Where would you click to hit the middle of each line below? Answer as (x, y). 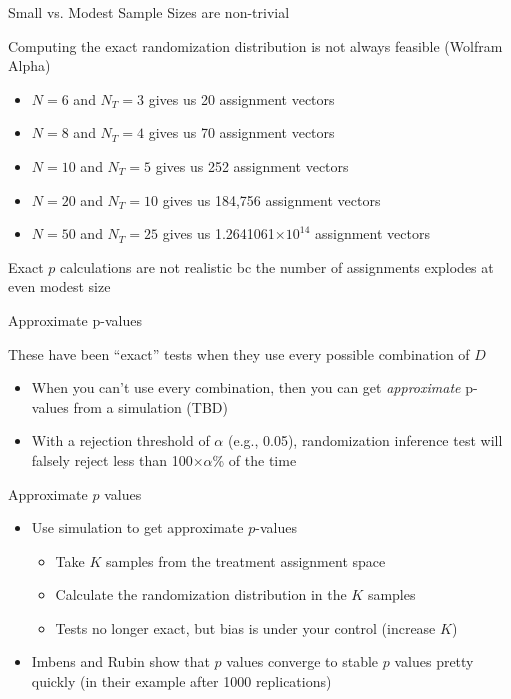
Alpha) (29, 65)
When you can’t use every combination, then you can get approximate (246, 387)
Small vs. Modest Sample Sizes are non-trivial (149, 12)
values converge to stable (302, 661)
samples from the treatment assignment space (245, 560)
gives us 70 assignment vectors (241, 132)
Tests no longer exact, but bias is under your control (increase (245, 627)
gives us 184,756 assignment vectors (271, 199)
